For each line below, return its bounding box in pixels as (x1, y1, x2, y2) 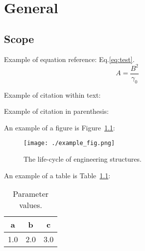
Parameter (13, 188, 49, 200)
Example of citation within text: (4, 89, 101, 100)
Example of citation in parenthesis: (4, 106, 109, 116)
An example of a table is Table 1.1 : (4, 170, 111, 180)
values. (19, 199, 43, 211)
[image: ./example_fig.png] (24, 140, 115, 147)
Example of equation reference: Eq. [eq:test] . (4, 54, 135, 64)
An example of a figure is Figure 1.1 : (4, 122, 115, 132)
